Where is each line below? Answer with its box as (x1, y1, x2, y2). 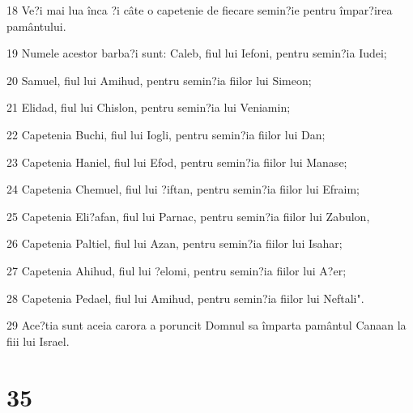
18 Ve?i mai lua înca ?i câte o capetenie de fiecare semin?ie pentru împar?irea (6, 2, 393, 18)
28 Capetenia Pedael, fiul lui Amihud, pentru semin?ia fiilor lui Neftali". (6, 289, 364, 306)
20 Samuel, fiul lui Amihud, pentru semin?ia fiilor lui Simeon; (6, 71, 312, 88)
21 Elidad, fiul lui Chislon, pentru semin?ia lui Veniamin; (6, 99, 291, 116)
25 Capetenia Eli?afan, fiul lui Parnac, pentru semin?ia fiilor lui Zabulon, (6, 207, 370, 224)
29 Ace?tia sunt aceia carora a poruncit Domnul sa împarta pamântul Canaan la (6, 317, 407, 334)
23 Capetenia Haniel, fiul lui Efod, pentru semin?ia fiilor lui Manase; (6, 153, 347, 170)
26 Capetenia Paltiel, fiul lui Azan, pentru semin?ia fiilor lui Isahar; (6, 235, 343, 252)
